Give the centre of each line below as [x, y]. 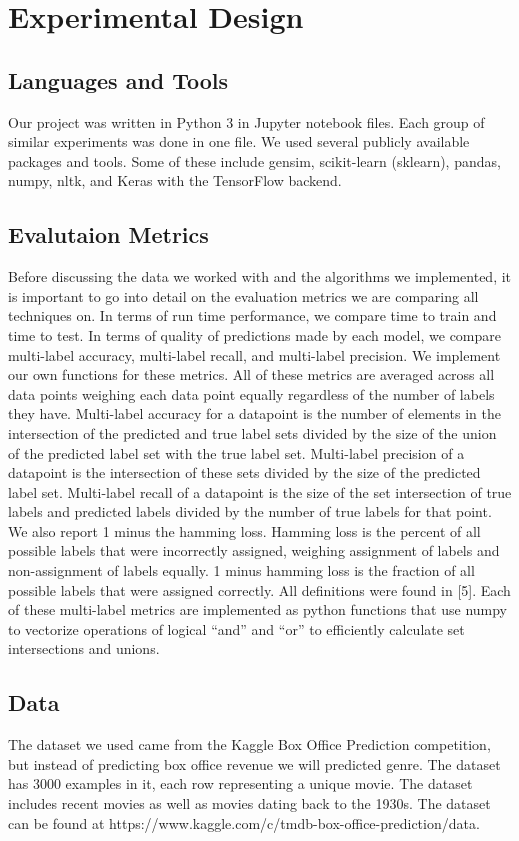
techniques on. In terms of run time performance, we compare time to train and [252, 315]
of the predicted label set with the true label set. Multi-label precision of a [236, 452]
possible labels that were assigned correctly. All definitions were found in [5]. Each [259, 589]
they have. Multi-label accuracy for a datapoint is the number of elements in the [254, 413]
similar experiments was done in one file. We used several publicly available [239, 141]
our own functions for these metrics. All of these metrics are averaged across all [251, 374]
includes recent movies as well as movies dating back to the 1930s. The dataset [249, 803]
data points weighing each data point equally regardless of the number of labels [251, 393]
